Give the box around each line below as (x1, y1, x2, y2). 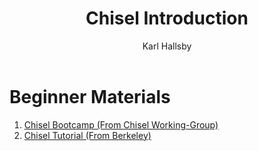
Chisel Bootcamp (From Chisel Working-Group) (23, 118, 219, 131)
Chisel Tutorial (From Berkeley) (23, 129, 152, 141)
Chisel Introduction (85, 7, 249, 30)
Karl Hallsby (142, 40, 192, 52)
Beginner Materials (9, 85, 171, 108)
